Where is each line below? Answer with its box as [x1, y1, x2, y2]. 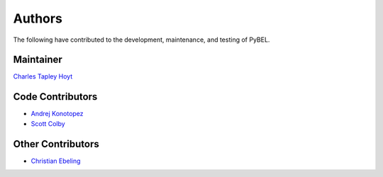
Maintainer [13, 54, 63, 66]
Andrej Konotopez [30, 110, 84, 118]
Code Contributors [13, 91, 98, 103]
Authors [13, 11, 63, 26]
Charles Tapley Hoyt [13, 72, 73, 81]
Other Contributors [13, 138, 99, 150]
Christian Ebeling [30, 156, 81, 165]
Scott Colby [30, 119, 65, 127]
